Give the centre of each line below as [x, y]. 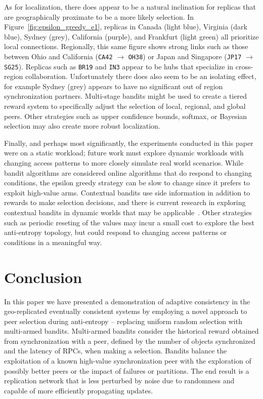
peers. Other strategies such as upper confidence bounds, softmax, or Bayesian [126, 116]
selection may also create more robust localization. [82, 126]
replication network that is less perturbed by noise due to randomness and [119, 381]
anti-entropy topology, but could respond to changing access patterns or [116, 232]
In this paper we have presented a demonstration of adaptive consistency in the [127, 301]
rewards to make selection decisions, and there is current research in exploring [125, 202]
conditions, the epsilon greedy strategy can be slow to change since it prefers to [127, 183]
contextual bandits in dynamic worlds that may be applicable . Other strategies [128, 212]
